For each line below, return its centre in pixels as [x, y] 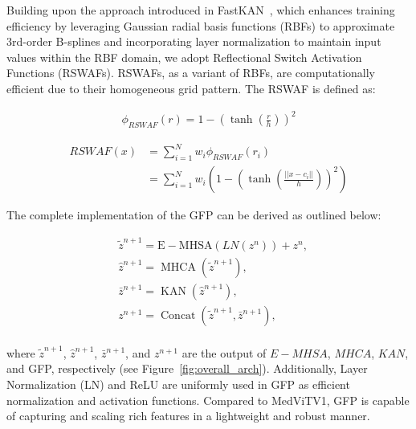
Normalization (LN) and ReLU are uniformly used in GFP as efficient [178, 384]
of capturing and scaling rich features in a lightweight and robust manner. [188, 416]
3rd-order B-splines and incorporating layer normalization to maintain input [194, 41]
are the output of [224, 352]
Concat [178, 315]
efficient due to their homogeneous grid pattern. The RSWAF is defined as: [191, 88]
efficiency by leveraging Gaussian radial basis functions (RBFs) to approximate [201, 25]
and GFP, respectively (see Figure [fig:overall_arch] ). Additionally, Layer [187, 368]
